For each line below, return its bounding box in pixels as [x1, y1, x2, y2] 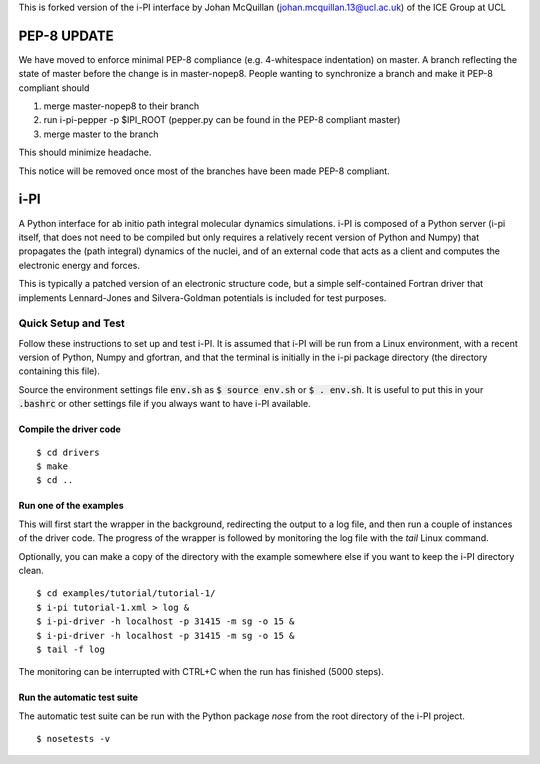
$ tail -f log [36, 643, 105, 655]
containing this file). [18, 365, 100, 377]
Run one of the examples [18, 500, 124, 512]
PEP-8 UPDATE [18, 27, 114, 44]
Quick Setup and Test [18, 316, 125, 330]
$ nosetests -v [36, 733, 111, 745]
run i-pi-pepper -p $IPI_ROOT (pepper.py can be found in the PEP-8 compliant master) [43, 114, 401, 126]
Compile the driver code [18, 423, 122, 435]
